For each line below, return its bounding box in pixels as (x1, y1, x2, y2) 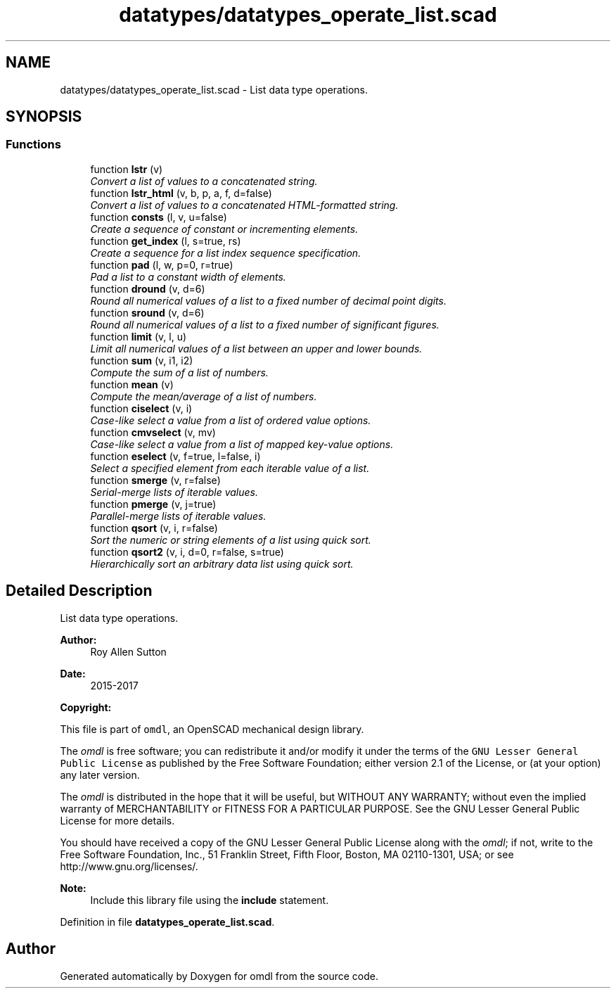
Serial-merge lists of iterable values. (90, 485, 258, 498)
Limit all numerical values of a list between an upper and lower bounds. (90, 342, 423, 355)
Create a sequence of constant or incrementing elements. (90, 222, 359, 235)
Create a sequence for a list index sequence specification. (90, 246, 361, 259)
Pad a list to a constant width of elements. (90, 270, 286, 283)
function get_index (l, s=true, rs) (90, 234, 241, 247)
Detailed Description (6, 582, 153, 600)
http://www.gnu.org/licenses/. (60, 860, 198, 872)
